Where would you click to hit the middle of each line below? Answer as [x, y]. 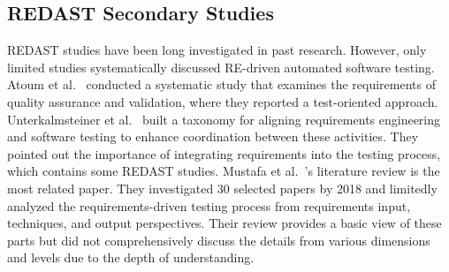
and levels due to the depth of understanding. [131, 257]
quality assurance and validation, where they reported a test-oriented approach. [223, 101]
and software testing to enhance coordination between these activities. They [213, 136]
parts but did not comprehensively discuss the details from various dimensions [219, 240]
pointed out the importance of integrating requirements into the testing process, [224, 153]
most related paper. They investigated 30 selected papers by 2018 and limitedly [222, 188]
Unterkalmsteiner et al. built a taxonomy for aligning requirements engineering [224, 119]
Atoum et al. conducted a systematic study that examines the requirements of [221, 84]
